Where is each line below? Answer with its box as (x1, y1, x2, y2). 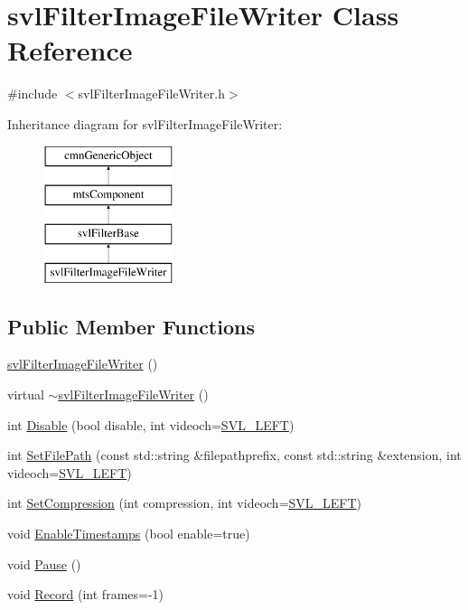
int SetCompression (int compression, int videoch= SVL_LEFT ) (7, 493, 362, 512)
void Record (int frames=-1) (7, 585, 164, 604)
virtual (7, 385, 44, 404)
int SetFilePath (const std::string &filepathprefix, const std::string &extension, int (7, 446, 462, 465)
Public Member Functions (7, 312, 255, 340)
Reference (7, 32, 133, 69)
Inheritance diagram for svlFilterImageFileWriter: (7, 114, 283, 133)
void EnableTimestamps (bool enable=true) (7, 524, 250, 543)
